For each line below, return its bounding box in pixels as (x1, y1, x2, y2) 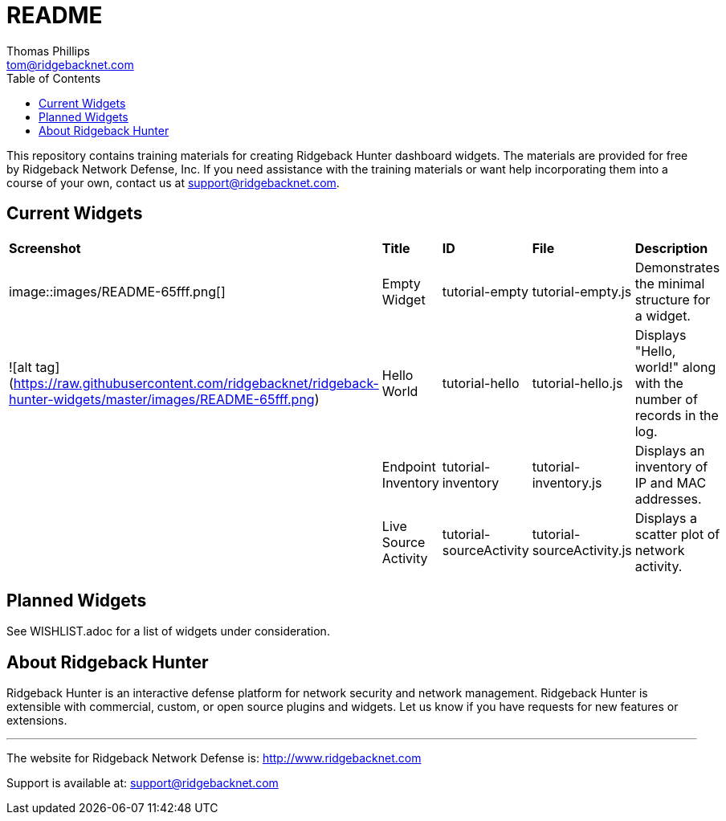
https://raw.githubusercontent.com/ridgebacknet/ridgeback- (13, 374, 379, 391)
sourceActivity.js (532, 541, 632, 558)
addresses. (634, 490, 702, 507)
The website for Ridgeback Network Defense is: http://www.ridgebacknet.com (6, 751, 422, 766)
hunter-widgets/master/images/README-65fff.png (9, 390, 315, 407)
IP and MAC (634, 474, 707, 491)
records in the (634, 406, 719, 423)
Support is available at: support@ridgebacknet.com (6, 776, 279, 790)
